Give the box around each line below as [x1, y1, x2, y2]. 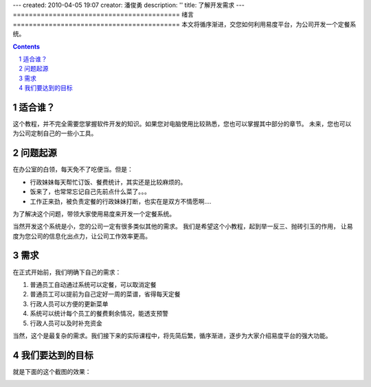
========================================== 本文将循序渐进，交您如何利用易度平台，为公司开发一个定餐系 [12, 20, 357, 28]
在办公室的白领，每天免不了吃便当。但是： [12, 165, 133, 174]
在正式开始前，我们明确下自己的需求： [12, 268, 122, 276]
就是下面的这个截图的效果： [12, 367, 91, 375]
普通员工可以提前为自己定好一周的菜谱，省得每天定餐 [30, 290, 181, 298]
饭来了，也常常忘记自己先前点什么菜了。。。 [30, 187, 150, 196]
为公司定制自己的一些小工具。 [12, 129, 98, 137]
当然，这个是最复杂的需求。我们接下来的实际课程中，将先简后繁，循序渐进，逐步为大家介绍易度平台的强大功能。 [12, 331, 332, 340]
